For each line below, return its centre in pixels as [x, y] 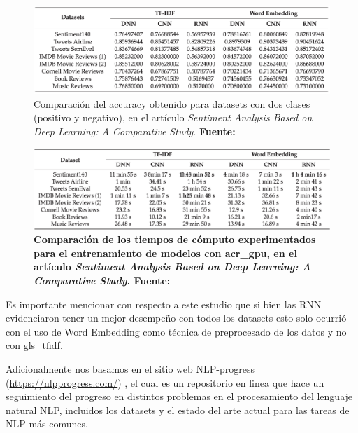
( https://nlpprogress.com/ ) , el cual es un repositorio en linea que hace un [165, 382]
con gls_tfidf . [34, 345]
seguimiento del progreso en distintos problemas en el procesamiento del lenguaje [179, 396]
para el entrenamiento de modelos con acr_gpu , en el [165, 253]
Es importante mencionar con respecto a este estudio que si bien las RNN [164, 304]
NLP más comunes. [47, 424]
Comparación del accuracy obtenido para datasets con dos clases [172, 103]
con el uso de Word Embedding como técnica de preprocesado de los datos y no [176, 331]
